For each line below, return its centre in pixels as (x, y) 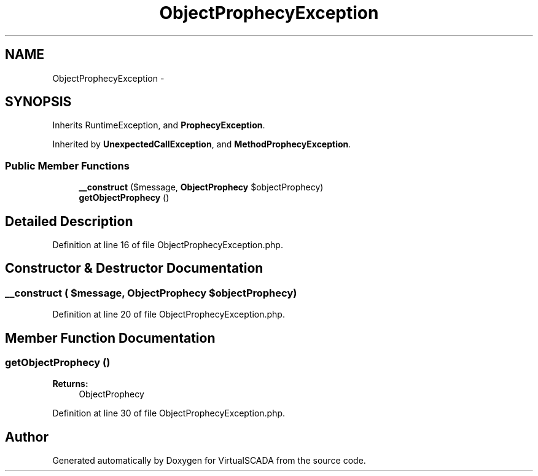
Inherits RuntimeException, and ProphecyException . (159, 125)
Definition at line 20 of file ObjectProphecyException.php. (169, 314)
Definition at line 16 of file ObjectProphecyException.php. (168, 245)
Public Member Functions (67, 166)
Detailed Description (69, 221)
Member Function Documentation (110, 338)
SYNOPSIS (38, 102)
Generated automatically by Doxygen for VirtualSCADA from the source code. (209, 461)
